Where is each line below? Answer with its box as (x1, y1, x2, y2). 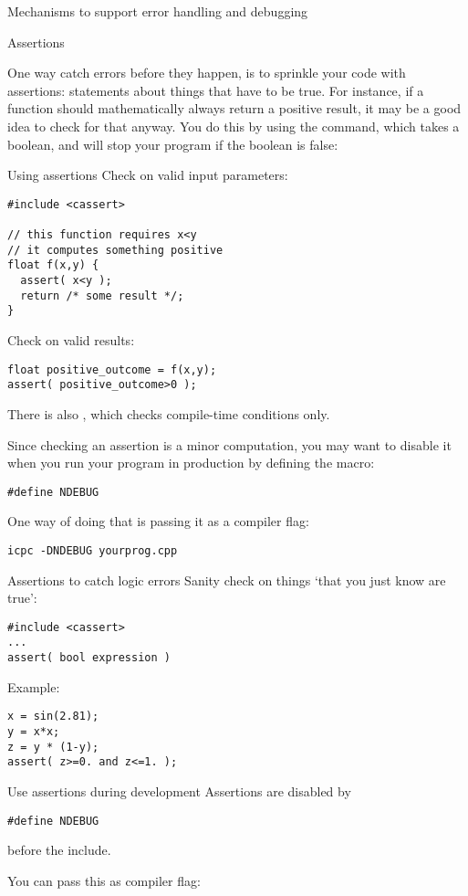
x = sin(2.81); (7, 710, 99, 723)
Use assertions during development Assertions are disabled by (7, 781, 351, 800)
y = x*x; (7, 725, 60, 738)
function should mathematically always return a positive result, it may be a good (7, 99, 462, 118)
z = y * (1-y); (7, 740, 99, 754)
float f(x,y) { (7, 258, 99, 272)
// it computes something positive (7, 243, 224, 257)
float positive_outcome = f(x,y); (7, 363, 217, 376)
